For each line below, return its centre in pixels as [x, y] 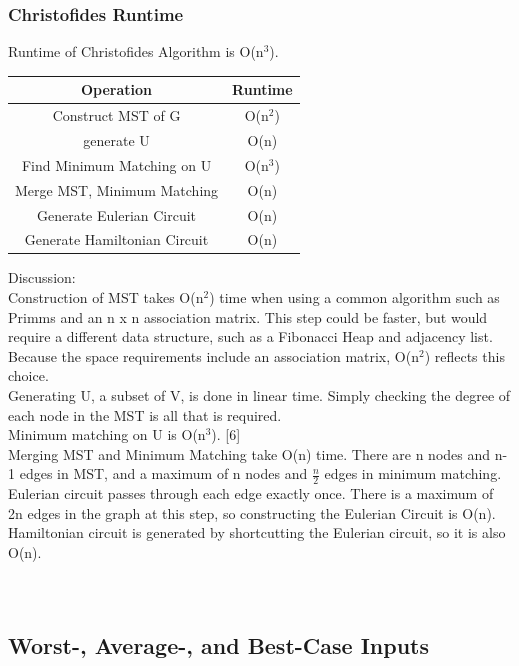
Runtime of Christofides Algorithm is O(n [136, 51]
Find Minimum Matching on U [116, 164]
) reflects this [464, 355]
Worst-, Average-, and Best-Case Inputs [219, 645]
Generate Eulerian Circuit [116, 214]
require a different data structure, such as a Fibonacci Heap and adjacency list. [250, 336]
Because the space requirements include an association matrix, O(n [213, 355]
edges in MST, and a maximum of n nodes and [163, 473]
